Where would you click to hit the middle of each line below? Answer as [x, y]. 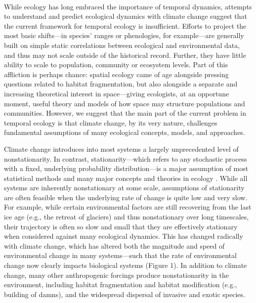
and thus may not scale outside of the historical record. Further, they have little [125, 55]
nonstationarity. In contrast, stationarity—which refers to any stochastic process [126, 158]
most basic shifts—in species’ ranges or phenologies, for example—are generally [124, 35]
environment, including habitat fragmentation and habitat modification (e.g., [121, 284]
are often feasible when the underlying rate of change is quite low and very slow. [126, 197]
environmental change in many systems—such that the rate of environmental [120, 255]
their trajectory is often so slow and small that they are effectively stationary [121, 226]
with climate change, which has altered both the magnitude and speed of [114, 245]
